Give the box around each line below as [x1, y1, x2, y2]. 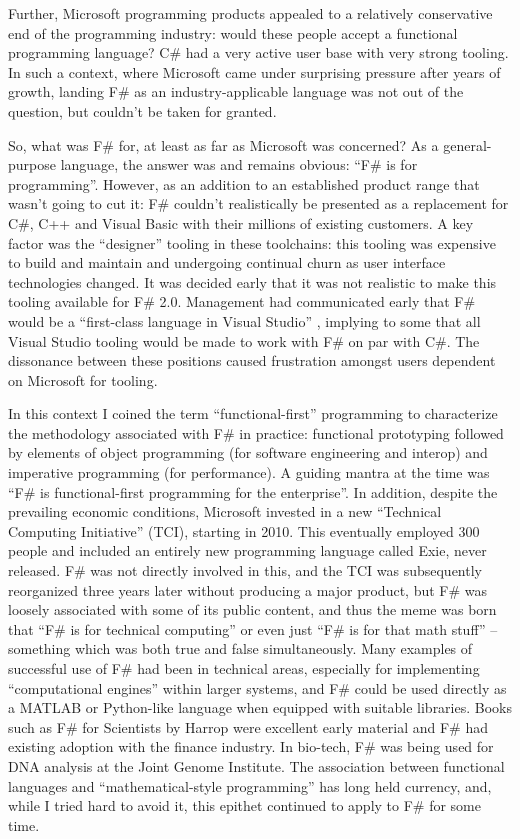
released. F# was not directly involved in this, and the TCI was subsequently [8, 560, 482, 581]
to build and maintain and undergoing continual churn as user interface [8, 252, 446, 273]
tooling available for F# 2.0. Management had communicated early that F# [8, 291, 476, 312]
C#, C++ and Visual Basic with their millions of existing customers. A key [8, 212, 474, 233]
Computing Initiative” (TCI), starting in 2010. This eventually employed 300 [8, 520, 480, 541]
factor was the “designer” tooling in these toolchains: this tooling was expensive [8, 232, 496, 253]
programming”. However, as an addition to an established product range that [8, 173, 480, 194]
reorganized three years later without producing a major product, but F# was [8, 579, 488, 600]
